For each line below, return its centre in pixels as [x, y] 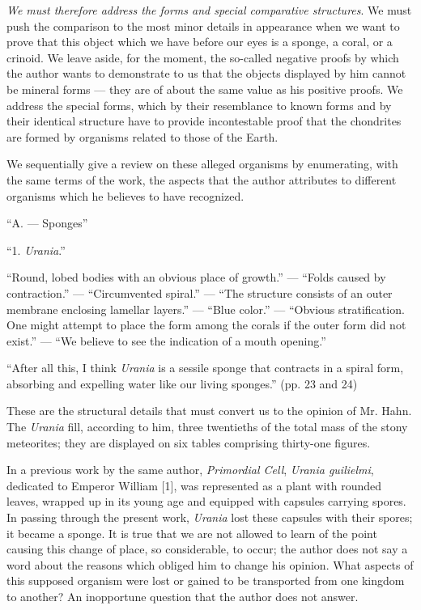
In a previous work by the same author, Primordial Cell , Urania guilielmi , [190, 470]
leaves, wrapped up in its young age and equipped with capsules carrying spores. [206, 501]
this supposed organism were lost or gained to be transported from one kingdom [206, 580]
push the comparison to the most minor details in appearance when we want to [203, 25]
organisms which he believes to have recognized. [125, 195]
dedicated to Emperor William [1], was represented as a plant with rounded [194, 485]
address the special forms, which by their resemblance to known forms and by [199, 105]
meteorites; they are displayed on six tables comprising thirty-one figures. [189, 442]
